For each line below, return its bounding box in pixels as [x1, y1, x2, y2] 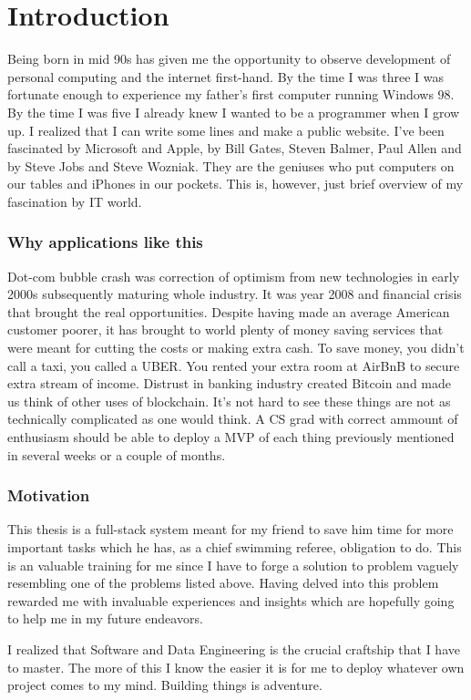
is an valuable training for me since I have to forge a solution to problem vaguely [7, 555, 459, 574]
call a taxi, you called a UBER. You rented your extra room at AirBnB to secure [7, 355, 460, 375]
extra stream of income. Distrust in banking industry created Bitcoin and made [7, 374, 452, 393]
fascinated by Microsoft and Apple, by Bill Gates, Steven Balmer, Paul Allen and [7, 139, 462, 158]
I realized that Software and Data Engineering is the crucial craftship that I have [7, 640, 460, 658]
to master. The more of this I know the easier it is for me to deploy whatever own [7, 657, 465, 676]
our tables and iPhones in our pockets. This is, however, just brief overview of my [7, 174, 464, 193]
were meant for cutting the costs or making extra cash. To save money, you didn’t [7, 338, 465, 357]
